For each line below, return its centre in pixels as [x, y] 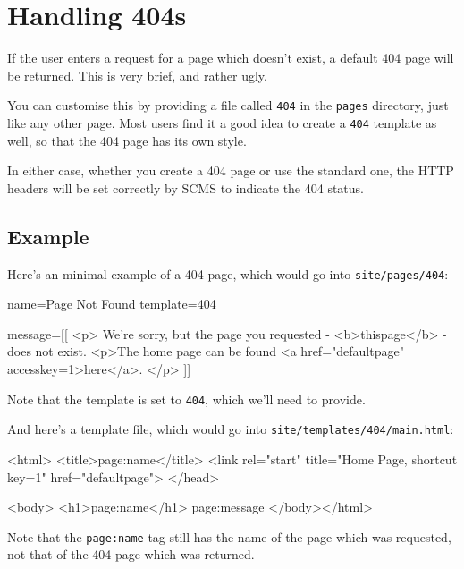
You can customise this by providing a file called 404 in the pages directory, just [228, 105]
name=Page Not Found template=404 [112, 304]
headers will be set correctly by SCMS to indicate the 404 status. [186, 187]
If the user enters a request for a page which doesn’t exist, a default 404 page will [231, 58]
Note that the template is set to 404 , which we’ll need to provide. [186, 399]
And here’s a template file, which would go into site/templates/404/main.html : [231, 429]
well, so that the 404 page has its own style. [127, 140]
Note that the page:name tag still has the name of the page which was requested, [229, 536]
